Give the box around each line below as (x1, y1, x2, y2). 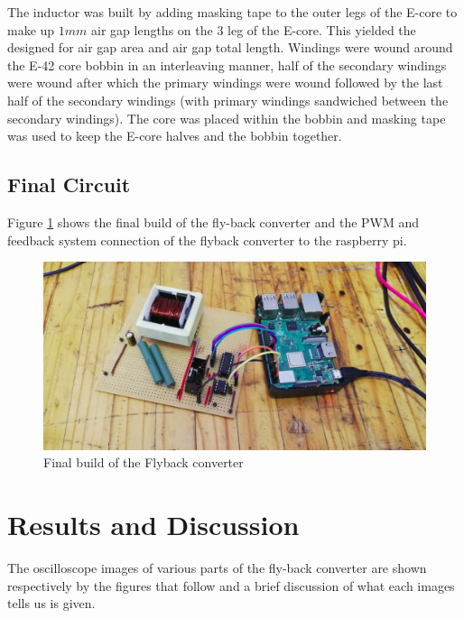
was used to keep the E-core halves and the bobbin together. (7, 126, 342, 145)
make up (7, 20, 55, 39)
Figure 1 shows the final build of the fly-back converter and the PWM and (7, 212, 420, 231)
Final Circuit (7, 171, 131, 198)
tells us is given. (7, 594, 96, 613)
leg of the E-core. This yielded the (227, 20, 416, 39)
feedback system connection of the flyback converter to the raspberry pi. (7, 230, 407, 249)
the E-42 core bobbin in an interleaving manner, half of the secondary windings (7, 55, 447, 74)
